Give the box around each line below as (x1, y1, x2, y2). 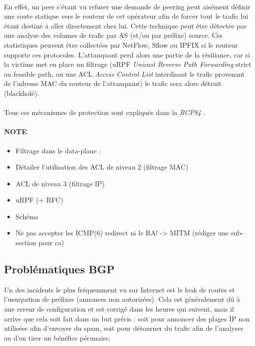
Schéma (15, 211, 39, 221)
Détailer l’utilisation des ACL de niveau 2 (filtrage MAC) (15, 162, 189, 172)
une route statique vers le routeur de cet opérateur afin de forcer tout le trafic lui (4, 11, 249, 21)
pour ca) (38, 237, 64, 248)
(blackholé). (4, 87, 39, 98)
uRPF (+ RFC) (15, 195, 63, 205)
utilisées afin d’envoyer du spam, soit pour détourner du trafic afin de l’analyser (4, 323, 244, 333)
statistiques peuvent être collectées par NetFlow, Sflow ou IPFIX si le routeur (4, 39, 238, 50)
